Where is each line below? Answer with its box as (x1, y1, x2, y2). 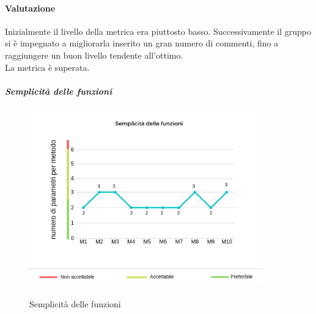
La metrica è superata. (5, 60, 90, 73)
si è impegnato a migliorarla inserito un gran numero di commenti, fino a (5, 37, 279, 49)
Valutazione (5, 1, 56, 14)
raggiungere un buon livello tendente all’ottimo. (5, 48, 183, 61)
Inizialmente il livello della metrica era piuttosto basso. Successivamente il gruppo (5, 24, 311, 37)
